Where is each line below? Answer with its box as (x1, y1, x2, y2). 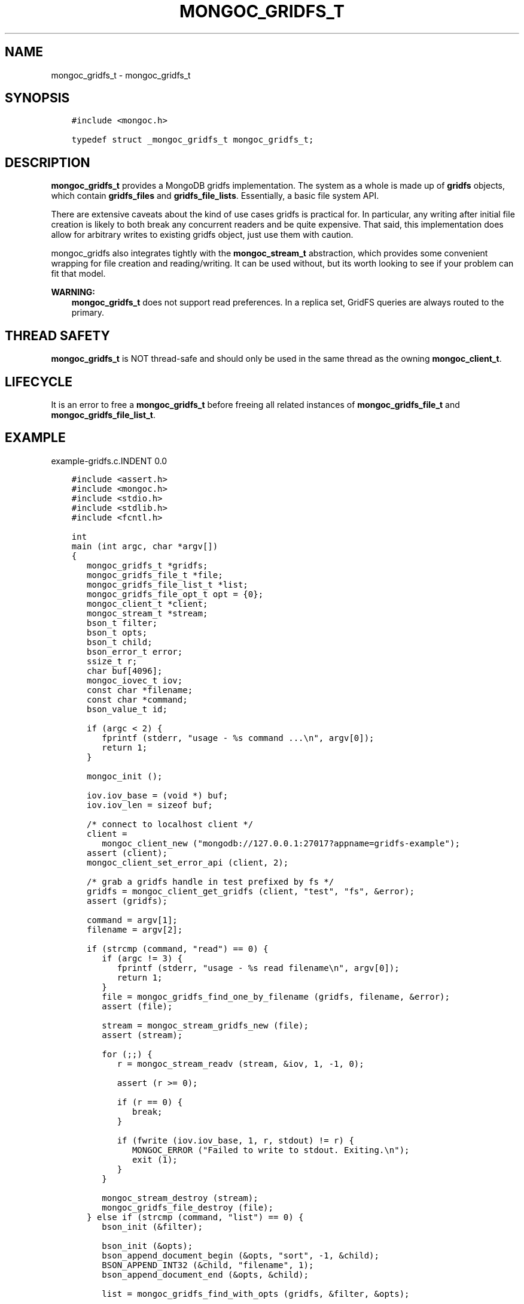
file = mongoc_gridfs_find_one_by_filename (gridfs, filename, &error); (102, 991, 450, 1002)
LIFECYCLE (5, 374, 72, 389)
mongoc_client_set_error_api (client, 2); (87, 857, 289, 867)
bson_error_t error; (87, 646, 183, 656)
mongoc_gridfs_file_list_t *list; (87, 579, 248, 589)
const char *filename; (87, 685, 193, 695)
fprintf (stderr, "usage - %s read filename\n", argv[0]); (117, 963, 400, 973)
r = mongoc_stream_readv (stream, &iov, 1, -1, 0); (117, 1058, 364, 1069)
